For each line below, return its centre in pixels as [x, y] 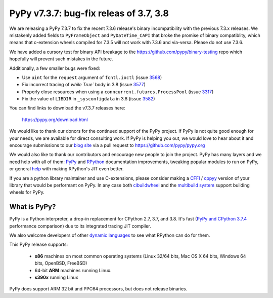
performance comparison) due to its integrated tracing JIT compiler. [80, 226]
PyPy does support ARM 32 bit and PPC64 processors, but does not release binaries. [98, 289]
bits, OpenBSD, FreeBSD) [61, 263]
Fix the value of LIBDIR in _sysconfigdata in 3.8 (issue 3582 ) [88, 99]
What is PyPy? [33, 207]
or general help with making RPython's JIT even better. [66, 169]
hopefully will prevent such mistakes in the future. [61, 59]
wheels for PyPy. [27, 192]
